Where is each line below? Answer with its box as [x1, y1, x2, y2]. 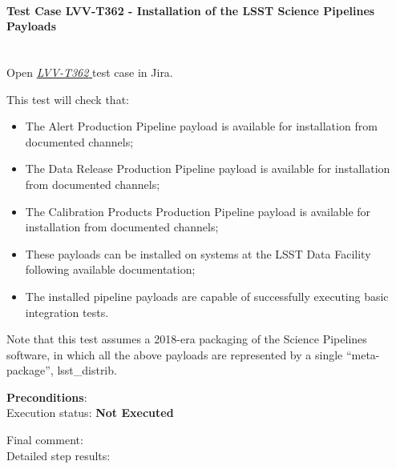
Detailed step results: [6, 447, 111, 463]
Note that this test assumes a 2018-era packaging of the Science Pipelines [6, 331, 367, 347]
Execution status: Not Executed [6, 404, 174, 421]
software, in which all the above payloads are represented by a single [6, 346, 343, 363]
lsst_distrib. [57, 362, 117, 379]
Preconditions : [6, 388, 87, 405]
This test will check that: [6, 90, 129, 107]
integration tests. [25, 303, 109, 320]
